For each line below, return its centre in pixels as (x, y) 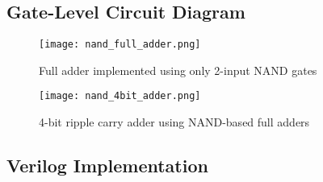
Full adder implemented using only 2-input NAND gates (178, 70)
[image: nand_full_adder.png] (120, 45)
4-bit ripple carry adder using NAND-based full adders (174, 122)
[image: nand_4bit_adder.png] (120, 96)
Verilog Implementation (107, 165)
